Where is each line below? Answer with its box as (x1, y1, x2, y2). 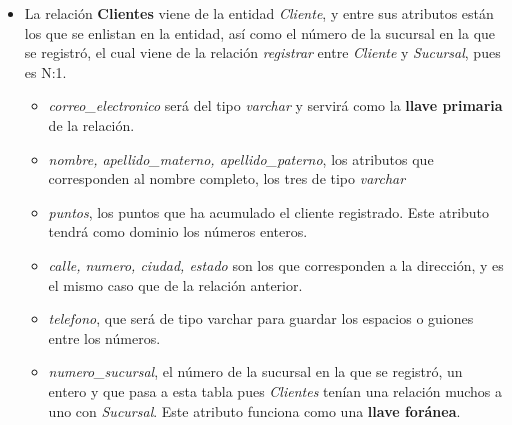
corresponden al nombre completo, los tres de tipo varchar (48, 168, 406, 189)
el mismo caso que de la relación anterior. (48, 274, 303, 295)
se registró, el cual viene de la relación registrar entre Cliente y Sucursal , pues (24, 42, 501, 63)
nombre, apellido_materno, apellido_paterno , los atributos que (48, 148, 434, 169)
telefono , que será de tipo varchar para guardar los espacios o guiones (48, 308, 474, 329)
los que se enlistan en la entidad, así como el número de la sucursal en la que (24, 22, 496, 43)
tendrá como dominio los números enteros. (48, 221, 308, 242)
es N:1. (24, 61, 67, 82)
